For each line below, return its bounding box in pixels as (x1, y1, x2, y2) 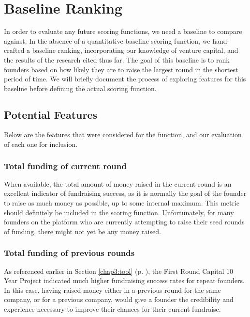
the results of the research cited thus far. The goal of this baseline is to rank (4, 54, 230, 64)
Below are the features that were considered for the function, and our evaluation (4, 129, 242, 140)
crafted (4, 45, 25, 55)
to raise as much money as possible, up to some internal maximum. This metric (4, 198, 240, 208)
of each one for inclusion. (4, 139, 78, 149)
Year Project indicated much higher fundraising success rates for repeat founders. (4, 275, 245, 285)
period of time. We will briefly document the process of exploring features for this (4, 74, 246, 84)
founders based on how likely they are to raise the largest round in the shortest (4, 64, 238, 74)
